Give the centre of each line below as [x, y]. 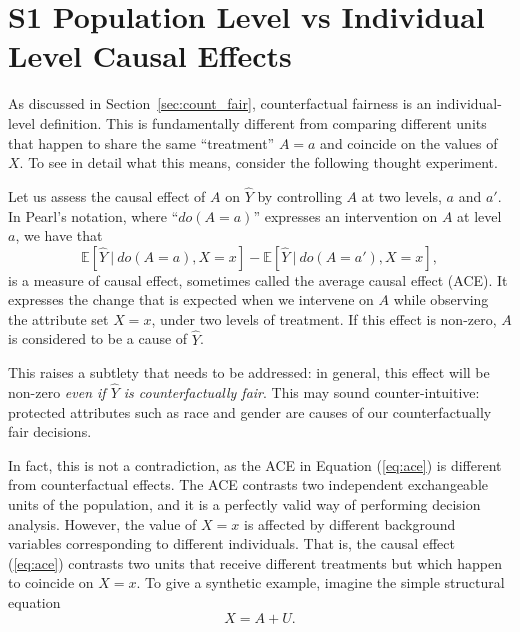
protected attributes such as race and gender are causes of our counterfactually [250, 411]
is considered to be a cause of [98, 338]
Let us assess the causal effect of [107, 195]
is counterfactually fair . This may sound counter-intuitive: [301, 392]
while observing [441, 299]
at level [479, 215]
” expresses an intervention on [345, 215]
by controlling [299, 195]
